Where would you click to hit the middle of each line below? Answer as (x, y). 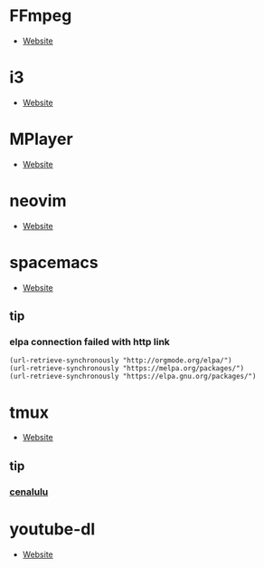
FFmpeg (41, 16)
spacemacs (54, 262)
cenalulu (29, 492)
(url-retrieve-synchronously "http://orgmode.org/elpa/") (121, 361)
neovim (38, 201)
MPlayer (42, 139)
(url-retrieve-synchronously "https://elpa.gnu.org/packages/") (133, 377)
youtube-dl (52, 529)
